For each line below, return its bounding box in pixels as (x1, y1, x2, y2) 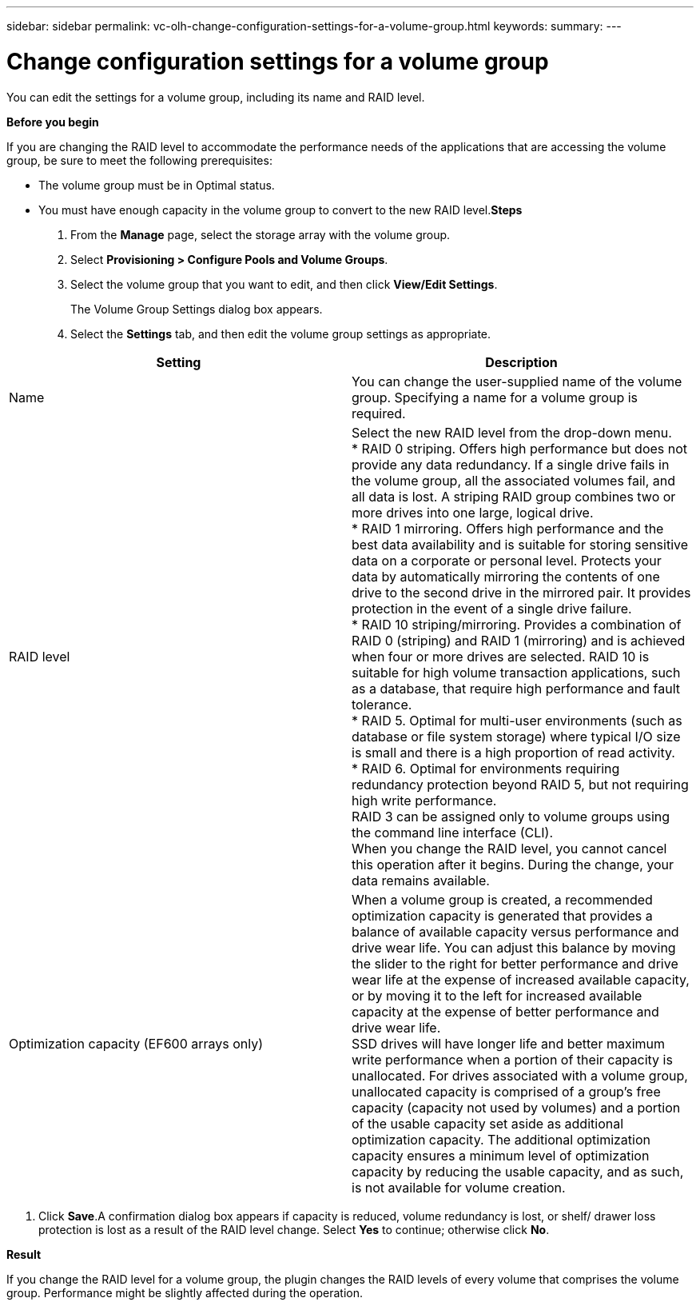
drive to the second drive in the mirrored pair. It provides (352, 584, 691, 601)
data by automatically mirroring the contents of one (352, 568, 660, 585)
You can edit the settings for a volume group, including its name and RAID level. (6, 90, 425, 104)
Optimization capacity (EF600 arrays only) (9, 1035, 264, 1052)
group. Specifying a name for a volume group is (352, 389, 638, 405)
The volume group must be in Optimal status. (38, 178, 275, 192)
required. (352, 405, 406, 421)
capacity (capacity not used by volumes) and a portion (352, 1099, 681, 1116)
